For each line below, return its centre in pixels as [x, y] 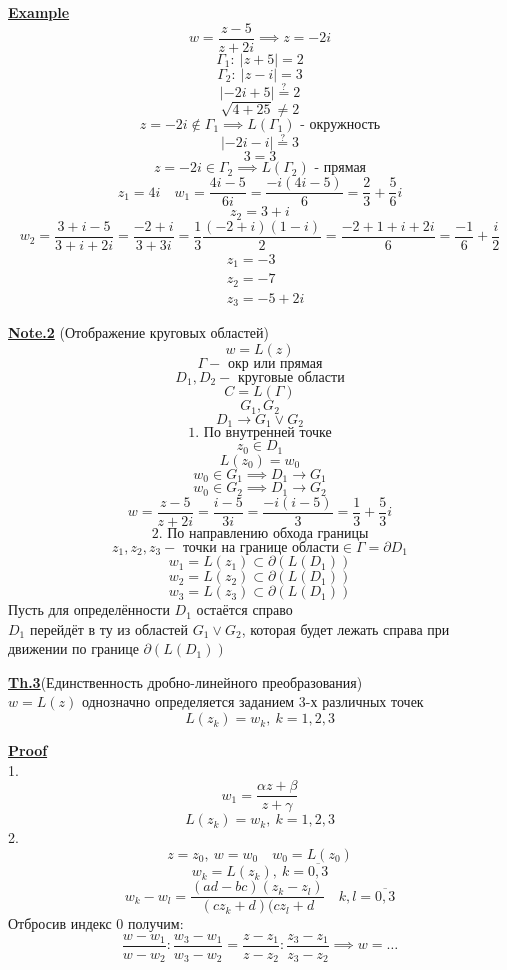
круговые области [291, 377]
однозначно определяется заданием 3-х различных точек [252, 701]
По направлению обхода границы [268, 533]
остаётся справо [244, 609]
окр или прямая [275, 363]
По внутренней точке [267, 433]
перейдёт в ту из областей [109, 628]
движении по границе [73, 648]
